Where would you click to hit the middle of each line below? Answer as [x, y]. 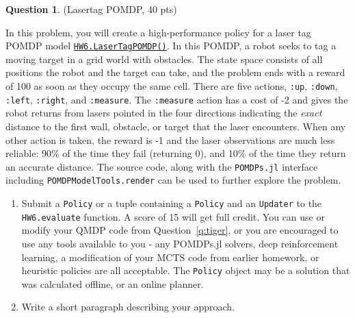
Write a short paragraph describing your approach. [128, 307]
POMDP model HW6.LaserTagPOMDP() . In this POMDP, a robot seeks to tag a [171, 46]
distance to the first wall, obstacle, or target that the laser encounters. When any [176, 126]
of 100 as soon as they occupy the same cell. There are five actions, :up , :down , [172, 86]
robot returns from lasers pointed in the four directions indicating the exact [164, 113]
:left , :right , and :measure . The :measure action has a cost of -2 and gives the [177, 99]
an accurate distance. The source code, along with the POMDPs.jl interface [162, 166]
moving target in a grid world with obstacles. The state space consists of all [164, 59]
